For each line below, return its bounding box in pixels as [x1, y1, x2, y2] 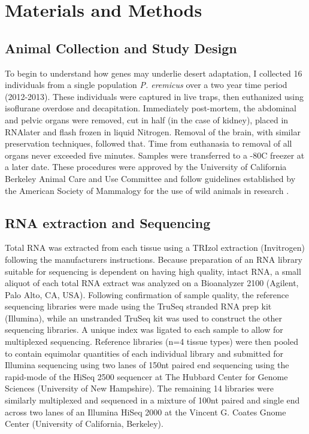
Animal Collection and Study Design [5, 38, 237, 57]
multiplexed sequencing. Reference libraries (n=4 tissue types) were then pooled [5, 335, 298, 348]
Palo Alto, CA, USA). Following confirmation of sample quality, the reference [5, 288, 289, 301]
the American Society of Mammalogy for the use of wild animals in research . [5, 184, 289, 196]
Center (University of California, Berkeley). [5, 417, 163, 430]
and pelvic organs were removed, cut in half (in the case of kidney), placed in [5, 113, 289, 126]
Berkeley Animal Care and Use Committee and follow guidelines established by [5, 172, 296, 184]
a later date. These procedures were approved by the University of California [5, 160, 287, 173]
